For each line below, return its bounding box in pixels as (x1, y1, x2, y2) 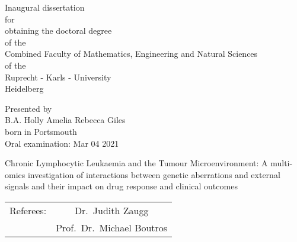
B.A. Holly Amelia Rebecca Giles (5, 114, 126, 126)
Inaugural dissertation (5, 1, 85, 13)
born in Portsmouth (5, 125, 77, 137)
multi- (270, 157, 293, 169)
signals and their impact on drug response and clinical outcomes (5, 180, 238, 192)
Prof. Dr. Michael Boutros (56, 220, 168, 234)
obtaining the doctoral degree (5, 24, 112, 37)
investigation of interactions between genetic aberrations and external (27, 168, 280, 180)
